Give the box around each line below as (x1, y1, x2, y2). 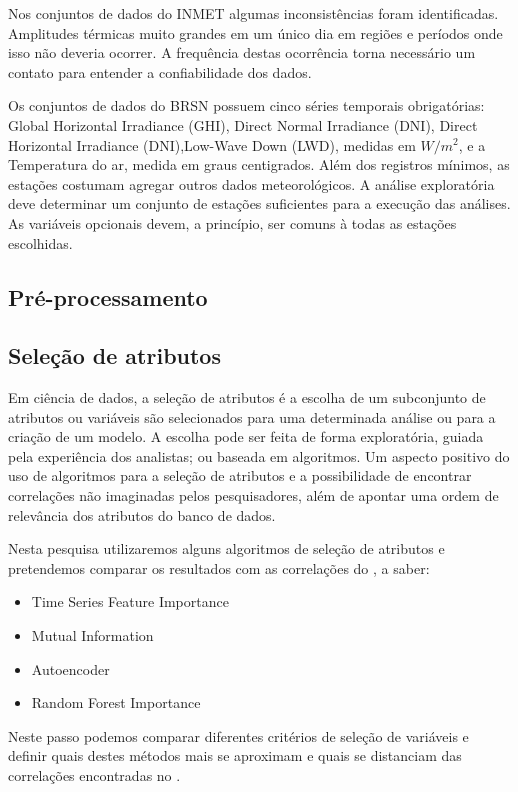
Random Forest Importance (31, 692, 201, 713)
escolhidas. (8, 232, 73, 253)
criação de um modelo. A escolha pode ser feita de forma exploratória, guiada (8, 426, 484, 447)
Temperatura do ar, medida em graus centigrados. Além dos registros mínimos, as (8, 154, 510, 175)
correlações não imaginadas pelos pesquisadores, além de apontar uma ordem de (8, 485, 499, 506)
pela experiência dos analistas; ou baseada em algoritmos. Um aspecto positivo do (8, 445, 510, 466)
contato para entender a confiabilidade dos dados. (8, 61, 312, 82)
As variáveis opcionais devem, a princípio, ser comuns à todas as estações (8, 212, 457, 233)
